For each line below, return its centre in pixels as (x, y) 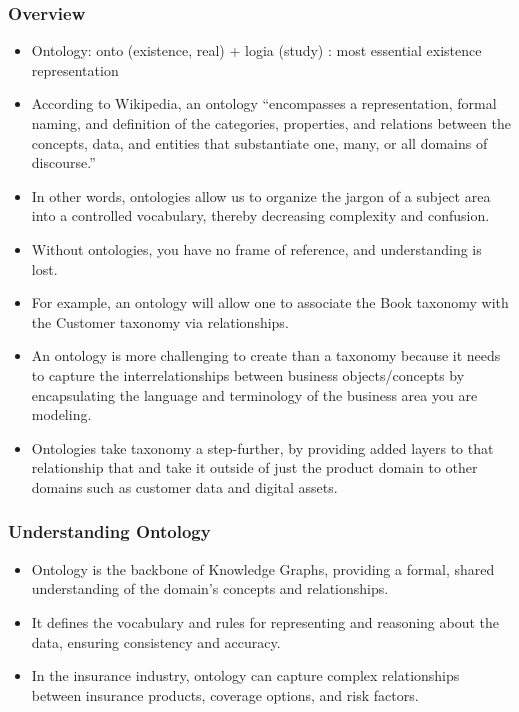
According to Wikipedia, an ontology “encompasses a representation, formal (264, 103)
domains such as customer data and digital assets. (184, 486)
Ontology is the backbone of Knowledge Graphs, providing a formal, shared (263, 568)
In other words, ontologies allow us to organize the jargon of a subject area (261, 195)
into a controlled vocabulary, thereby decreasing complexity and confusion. (260, 215)
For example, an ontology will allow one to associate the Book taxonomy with (270, 302)
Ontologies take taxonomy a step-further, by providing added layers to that (262, 447)
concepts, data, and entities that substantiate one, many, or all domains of (259, 142)
